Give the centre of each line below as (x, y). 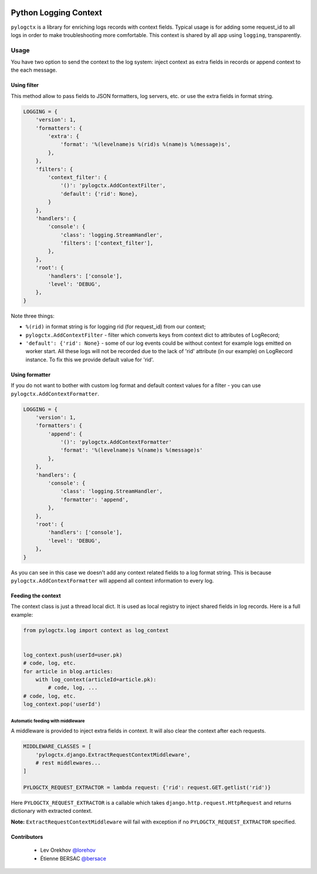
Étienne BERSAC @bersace (73, 858)
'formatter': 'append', (95, 500)
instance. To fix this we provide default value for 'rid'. (90, 359)
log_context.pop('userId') (62, 704)
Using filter (25, 85)
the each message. (34, 70)
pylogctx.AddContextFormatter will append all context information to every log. (112, 580)
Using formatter (31, 374)
